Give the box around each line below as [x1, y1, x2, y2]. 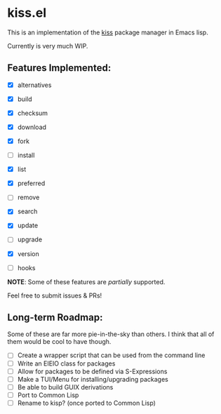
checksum [17, 109, 48, 117]
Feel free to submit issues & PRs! [7, 291, 102, 300]
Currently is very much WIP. [7, 41, 88, 50]
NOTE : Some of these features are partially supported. [7, 277, 166, 286]
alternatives [17, 81, 52, 89]
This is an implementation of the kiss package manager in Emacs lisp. [7, 28, 208, 36]
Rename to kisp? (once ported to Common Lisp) [17, 399, 156, 407]
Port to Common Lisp [17, 391, 79, 399]
